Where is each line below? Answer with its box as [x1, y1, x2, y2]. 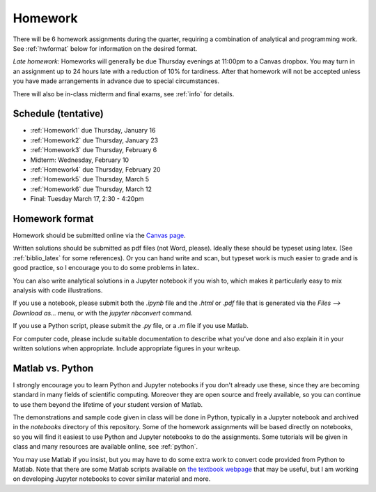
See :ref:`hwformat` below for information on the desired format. [13, 44, 198, 52]
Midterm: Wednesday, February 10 [30, 156, 129, 164]
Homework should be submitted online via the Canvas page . [13, 231, 186, 240]
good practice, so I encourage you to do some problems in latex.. [13, 264, 200, 272]
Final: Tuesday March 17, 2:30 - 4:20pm [30, 195, 144, 203]
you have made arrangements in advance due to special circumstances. [13, 77, 219, 85]
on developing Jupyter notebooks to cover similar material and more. [13, 475, 211, 483]
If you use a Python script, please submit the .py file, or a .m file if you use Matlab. [13, 322, 249, 330]
